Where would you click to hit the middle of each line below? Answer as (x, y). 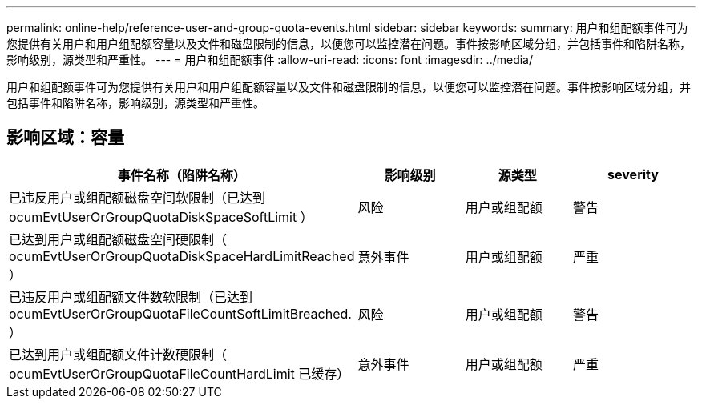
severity (633, 174)
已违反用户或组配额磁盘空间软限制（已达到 (137, 197)
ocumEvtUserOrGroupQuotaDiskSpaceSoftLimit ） (161, 217)
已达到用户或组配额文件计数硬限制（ (118, 354)
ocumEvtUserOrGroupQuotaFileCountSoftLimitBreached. (180, 313)
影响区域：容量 (65, 138)
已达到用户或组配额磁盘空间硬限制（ (118, 239)
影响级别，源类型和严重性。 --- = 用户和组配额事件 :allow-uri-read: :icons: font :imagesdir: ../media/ (270, 60)
